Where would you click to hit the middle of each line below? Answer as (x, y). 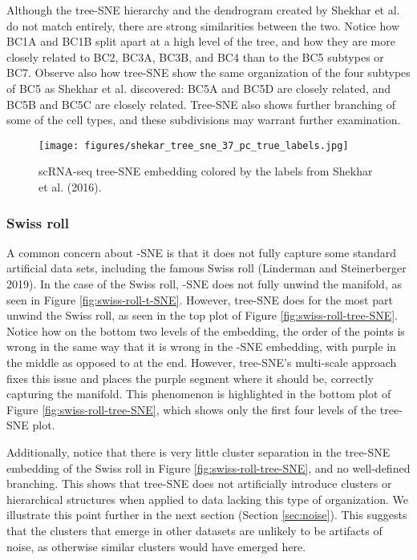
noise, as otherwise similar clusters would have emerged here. (156, 546)
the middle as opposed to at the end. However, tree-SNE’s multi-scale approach (202, 362)
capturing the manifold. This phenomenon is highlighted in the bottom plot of (199, 394)
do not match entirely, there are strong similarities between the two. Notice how (203, 25)
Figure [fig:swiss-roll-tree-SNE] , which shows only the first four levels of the (192, 409)
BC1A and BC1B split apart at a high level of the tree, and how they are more (201, 41)
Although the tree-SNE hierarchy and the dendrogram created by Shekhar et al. (203, 10)
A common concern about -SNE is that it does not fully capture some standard (201, 252)
